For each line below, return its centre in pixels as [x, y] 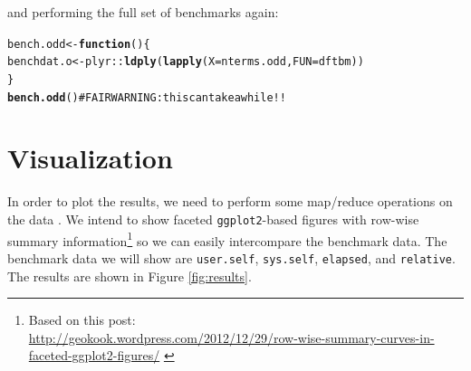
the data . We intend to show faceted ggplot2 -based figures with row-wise [213, 219]
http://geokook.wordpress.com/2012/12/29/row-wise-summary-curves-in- [231, 337]
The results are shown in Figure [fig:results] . [130, 276]
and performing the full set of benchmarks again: [143, 12]
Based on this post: [82, 320]
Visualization [90, 158]
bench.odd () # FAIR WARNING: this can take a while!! [147, 97]
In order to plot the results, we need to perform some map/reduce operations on [230, 201]
